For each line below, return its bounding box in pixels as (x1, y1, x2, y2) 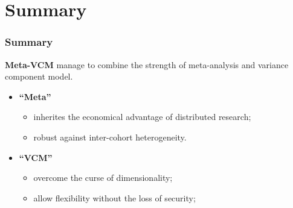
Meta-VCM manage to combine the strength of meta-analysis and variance (5, 58, 289, 71)
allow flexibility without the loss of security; (33, 191, 196, 204)
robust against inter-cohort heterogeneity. (33, 130, 187, 143)
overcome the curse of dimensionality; (33, 171, 173, 184)
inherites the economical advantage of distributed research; (33, 110, 251, 123)
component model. (5, 70, 73, 83)
